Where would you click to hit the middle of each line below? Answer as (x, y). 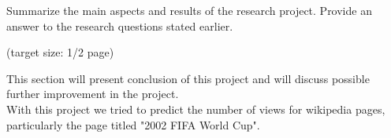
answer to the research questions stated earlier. (120, 25)
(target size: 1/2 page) (60, 52)
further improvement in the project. (93, 94)
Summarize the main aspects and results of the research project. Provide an (189, 10)
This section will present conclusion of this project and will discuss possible (188, 78)
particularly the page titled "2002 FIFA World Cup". (133, 124)
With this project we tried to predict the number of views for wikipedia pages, (196, 109)
